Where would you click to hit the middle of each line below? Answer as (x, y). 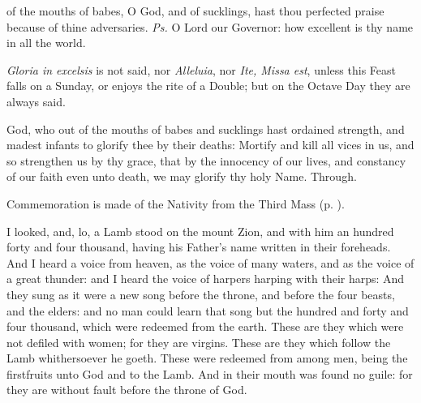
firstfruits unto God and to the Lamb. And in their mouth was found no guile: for (210, 373)
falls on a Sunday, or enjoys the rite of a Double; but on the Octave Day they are (208, 86)
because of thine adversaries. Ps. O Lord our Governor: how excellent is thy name (210, 26)
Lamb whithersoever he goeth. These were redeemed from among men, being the (207, 358)
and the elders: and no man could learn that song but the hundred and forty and (208, 310)
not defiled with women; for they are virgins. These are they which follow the (199, 342)
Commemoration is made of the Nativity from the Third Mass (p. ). (176, 203)
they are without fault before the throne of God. (127, 390)
